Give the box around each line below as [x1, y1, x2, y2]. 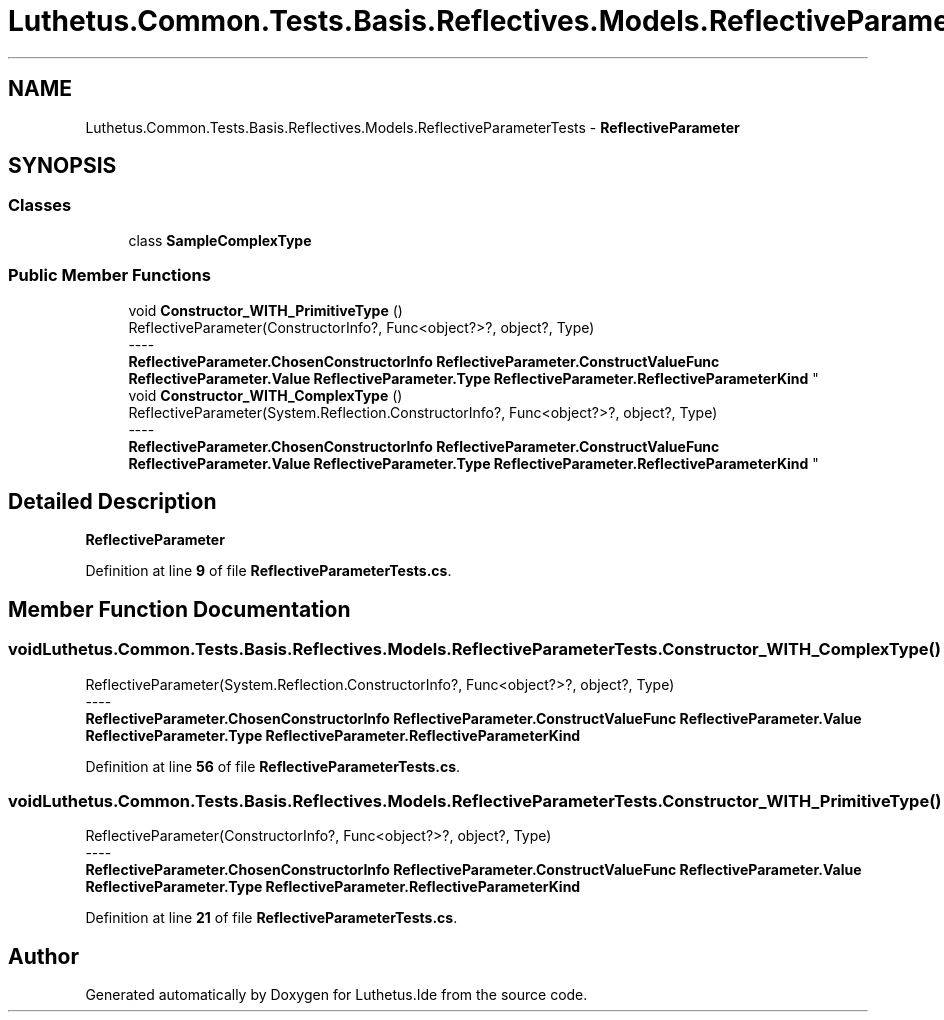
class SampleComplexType [128, 231, 312, 249]
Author [8, 943, 79, 969]
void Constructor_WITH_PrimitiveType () [128, 301, 403, 319]
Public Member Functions [8, 265, 211, 286]
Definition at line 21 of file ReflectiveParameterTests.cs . [85, 909, 458, 927]
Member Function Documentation [8, 596, 351, 622]
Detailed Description [8, 488, 217, 514]
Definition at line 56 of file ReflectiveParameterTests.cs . [85, 757, 461, 775]
